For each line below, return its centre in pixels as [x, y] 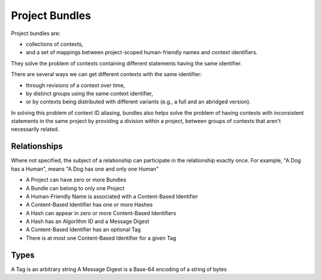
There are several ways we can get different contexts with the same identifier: [106, 74]
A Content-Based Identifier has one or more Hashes [89, 205]
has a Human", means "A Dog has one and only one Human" [85, 169]
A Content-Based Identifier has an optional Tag [83, 229]
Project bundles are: [36, 33]
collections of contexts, [54, 44]
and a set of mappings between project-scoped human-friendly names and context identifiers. [142, 52]
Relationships [37, 147]
